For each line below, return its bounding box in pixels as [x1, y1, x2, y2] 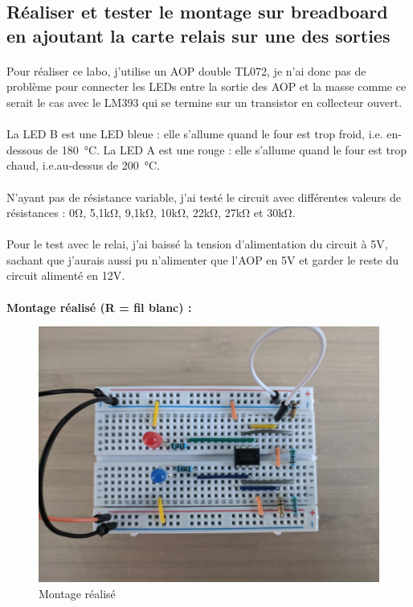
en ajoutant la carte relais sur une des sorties [6, 23, 391, 47]
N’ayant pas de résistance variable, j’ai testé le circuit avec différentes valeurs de [6, 188, 401, 205]
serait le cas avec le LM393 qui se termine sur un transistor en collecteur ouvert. [6, 93, 403, 110]
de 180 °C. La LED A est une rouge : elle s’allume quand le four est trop [46, 141, 407, 158]
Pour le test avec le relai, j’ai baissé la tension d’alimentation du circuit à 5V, [6, 236, 388, 252]
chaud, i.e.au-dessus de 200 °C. [6, 157, 160, 174]
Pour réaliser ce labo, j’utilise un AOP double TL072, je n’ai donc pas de [6, 62, 366, 79]
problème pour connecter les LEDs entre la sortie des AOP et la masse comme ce [6, 78, 407, 95]
